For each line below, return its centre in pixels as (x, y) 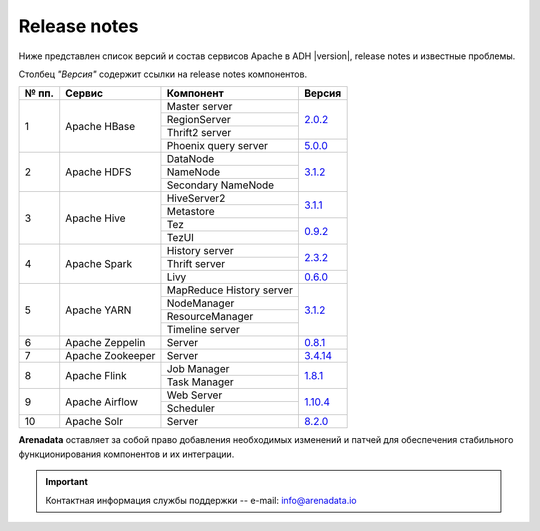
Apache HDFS (98, 172)
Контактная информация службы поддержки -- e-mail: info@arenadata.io (201, 500)
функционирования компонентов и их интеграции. (126, 454)
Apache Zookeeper (110, 356)
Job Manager (198, 369)
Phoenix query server (217, 146)
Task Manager (200, 382)
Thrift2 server (199, 133)
